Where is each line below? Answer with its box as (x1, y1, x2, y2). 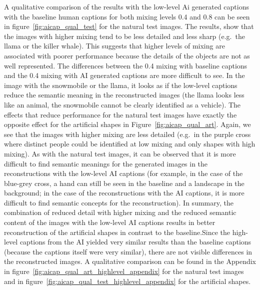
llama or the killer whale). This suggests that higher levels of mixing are (4, 40, 225, 51)
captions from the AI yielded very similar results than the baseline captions (19, 236, 251, 247)
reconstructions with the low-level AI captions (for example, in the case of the (4, 168, 243, 178)
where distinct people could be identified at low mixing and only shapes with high (4, 138, 255, 149)
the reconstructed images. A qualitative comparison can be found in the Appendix (4, 256, 256, 266)
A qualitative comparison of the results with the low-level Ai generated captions (4, 1, 249, 11)
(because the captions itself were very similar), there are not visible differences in (4, 246, 252, 256)
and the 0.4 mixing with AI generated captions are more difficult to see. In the (4, 70, 245, 80)
